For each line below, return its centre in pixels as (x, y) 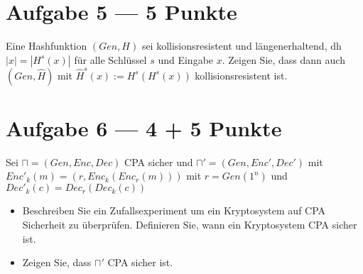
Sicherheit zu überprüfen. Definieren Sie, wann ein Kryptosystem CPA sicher (190, 225)
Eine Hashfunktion (47, 46)
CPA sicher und (159, 161)
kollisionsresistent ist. (241, 75)
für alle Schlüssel (110, 59)
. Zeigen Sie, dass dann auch (283, 59)
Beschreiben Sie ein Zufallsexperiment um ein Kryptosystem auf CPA (174, 210)
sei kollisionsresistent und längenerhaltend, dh (242, 46)
